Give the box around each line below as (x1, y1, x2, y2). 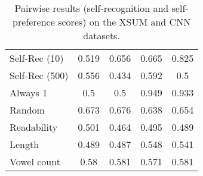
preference (13, 15, 55, 29)
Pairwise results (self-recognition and (14, 1, 169, 15)
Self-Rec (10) (10, 51, 64, 65)
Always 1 (10, 86, 48, 99)
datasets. (83, 29, 120, 42)
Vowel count (10, 155, 60, 168)
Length (10, 137, 39, 151)
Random (10, 103, 45, 117)
